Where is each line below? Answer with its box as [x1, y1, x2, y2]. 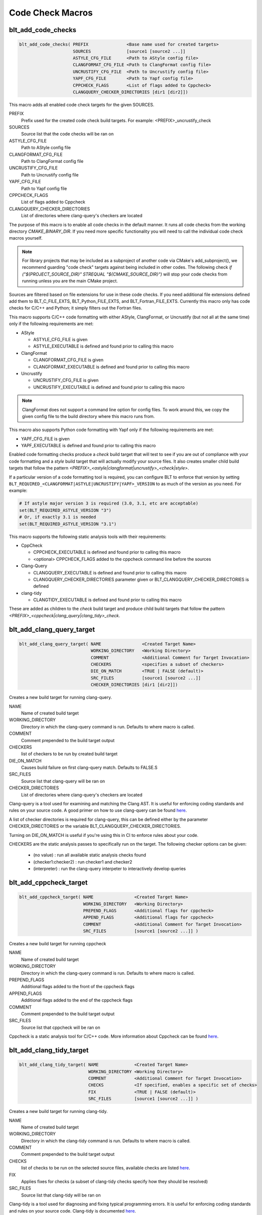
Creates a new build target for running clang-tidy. [9, 1109, 108, 1114]
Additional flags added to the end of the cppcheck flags [21, 997, 133, 1003]
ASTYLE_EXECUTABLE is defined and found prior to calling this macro [33, 343, 174, 349]
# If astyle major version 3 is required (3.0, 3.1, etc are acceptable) [19, 501, 198, 506]
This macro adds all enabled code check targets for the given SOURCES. [9, 102, 155, 107]
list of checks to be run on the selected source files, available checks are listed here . [21, 1165, 190, 1171]
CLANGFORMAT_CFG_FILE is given [33, 357, 104, 363]
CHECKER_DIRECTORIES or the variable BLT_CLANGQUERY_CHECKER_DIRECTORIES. [9, 823, 181, 829]
